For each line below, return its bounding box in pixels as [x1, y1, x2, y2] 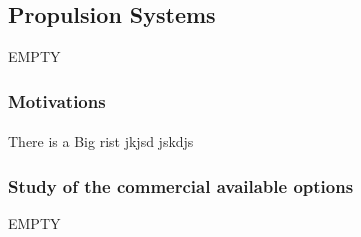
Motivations [8, 88, 106, 113]
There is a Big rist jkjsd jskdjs [8, 131, 194, 152]
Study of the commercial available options [8, 173, 354, 198]
